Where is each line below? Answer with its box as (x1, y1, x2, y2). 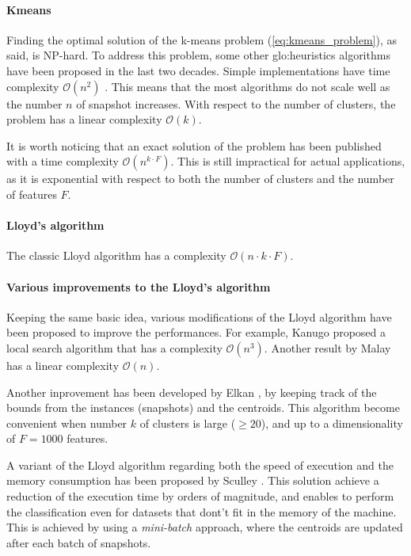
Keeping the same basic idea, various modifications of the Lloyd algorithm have (6, 308, 392, 325)
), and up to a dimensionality (261, 414, 403, 431)
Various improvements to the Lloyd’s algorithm (6, 278, 271, 295)
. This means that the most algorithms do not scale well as (105, 78, 390, 94)
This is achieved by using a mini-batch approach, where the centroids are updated (6, 519, 403, 535)
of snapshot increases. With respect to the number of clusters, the (76, 95, 396, 112)
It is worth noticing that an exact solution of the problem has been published (6, 137, 382, 154)
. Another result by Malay (264, 339, 391, 356)
